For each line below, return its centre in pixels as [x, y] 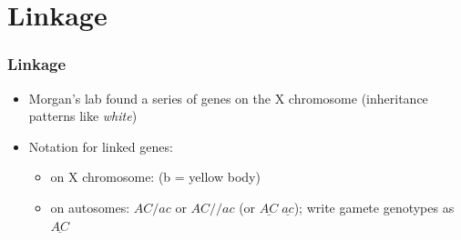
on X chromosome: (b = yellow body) [155, 177]
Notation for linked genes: [101, 146]
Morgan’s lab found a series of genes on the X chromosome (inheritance [228, 98]
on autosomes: [90, 207]
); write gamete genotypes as [374, 207]
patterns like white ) [83, 116]
